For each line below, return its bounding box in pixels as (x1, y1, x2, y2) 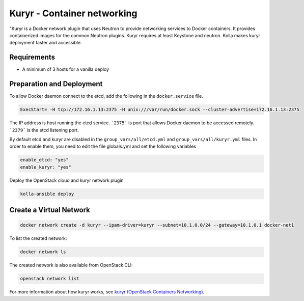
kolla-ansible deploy (20, 191, 74, 197)
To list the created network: (9, 235, 67, 241)
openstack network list (20, 276, 80, 282)
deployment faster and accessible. (9, 40, 82, 46)
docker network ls (20, 249, 66, 255)
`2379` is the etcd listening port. (9, 127, 79, 133)
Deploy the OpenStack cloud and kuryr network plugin (9, 177, 124, 183)
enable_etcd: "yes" (20, 157, 69, 163)
